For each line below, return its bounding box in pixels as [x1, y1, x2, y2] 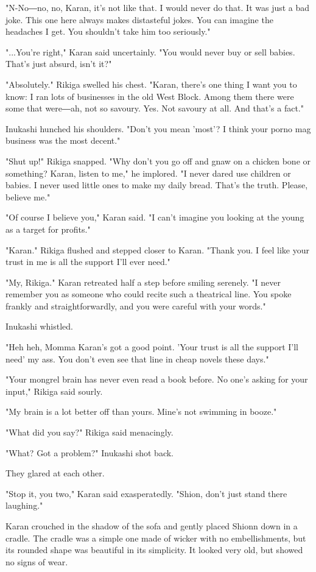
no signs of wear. [5, 555, 68, 568]
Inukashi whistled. [5, 320, 74, 333]
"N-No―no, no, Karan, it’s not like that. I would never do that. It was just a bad [5, 1, 310, 13]
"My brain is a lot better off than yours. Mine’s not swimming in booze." [5, 405, 277, 418]
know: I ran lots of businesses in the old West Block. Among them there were [5, 90, 294, 102]
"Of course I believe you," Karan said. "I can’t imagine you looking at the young [5, 211, 304, 224]
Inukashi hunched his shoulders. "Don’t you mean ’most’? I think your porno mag [5, 122, 311, 135]
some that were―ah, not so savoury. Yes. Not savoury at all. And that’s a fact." [5, 102, 304, 115]
